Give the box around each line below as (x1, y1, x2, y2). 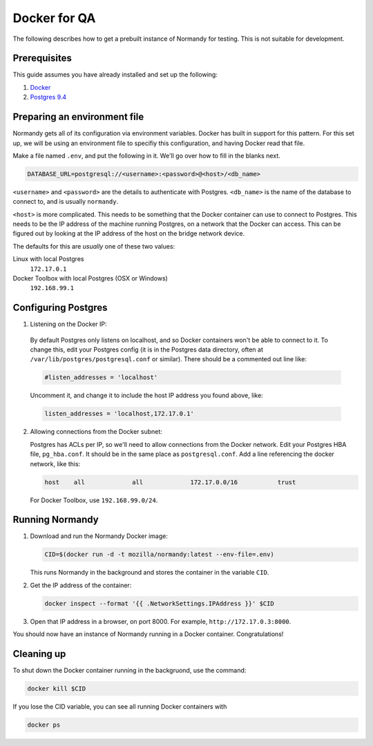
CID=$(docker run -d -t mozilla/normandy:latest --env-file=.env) (44, 551, 274, 559)
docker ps (27, 721, 61, 729)
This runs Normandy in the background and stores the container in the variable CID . (30, 568, 269, 577)
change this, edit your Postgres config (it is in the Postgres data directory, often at (30, 345, 264, 354)
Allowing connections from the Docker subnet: (30, 428, 162, 436)
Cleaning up (12, 648, 66, 660)
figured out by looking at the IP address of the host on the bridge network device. (12, 229, 245, 238)
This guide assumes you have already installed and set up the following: (12, 70, 218, 79)
